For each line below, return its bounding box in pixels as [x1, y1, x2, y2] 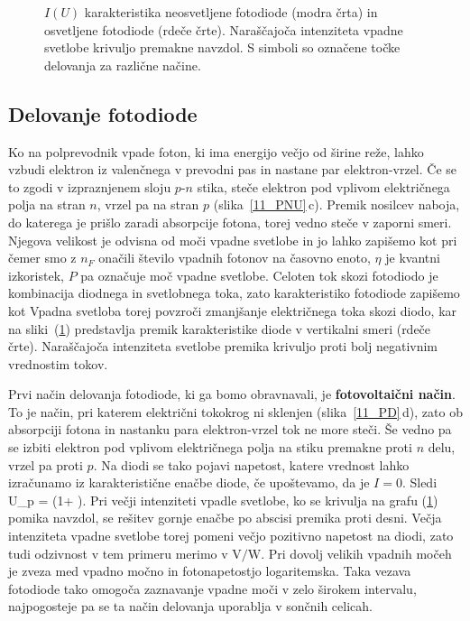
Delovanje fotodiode [8, 99, 198, 127]
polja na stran [8, 195, 86, 214]
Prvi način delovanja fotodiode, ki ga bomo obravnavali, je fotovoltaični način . [8, 385, 456, 403]
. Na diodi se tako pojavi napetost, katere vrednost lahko [93, 455, 410, 474]
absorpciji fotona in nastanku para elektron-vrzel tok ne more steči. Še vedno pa [8, 420, 452, 439]
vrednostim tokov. [8, 354, 108, 373]
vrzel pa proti [8, 455, 83, 474]
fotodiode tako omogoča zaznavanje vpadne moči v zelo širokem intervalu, [8, 579, 417, 598]
